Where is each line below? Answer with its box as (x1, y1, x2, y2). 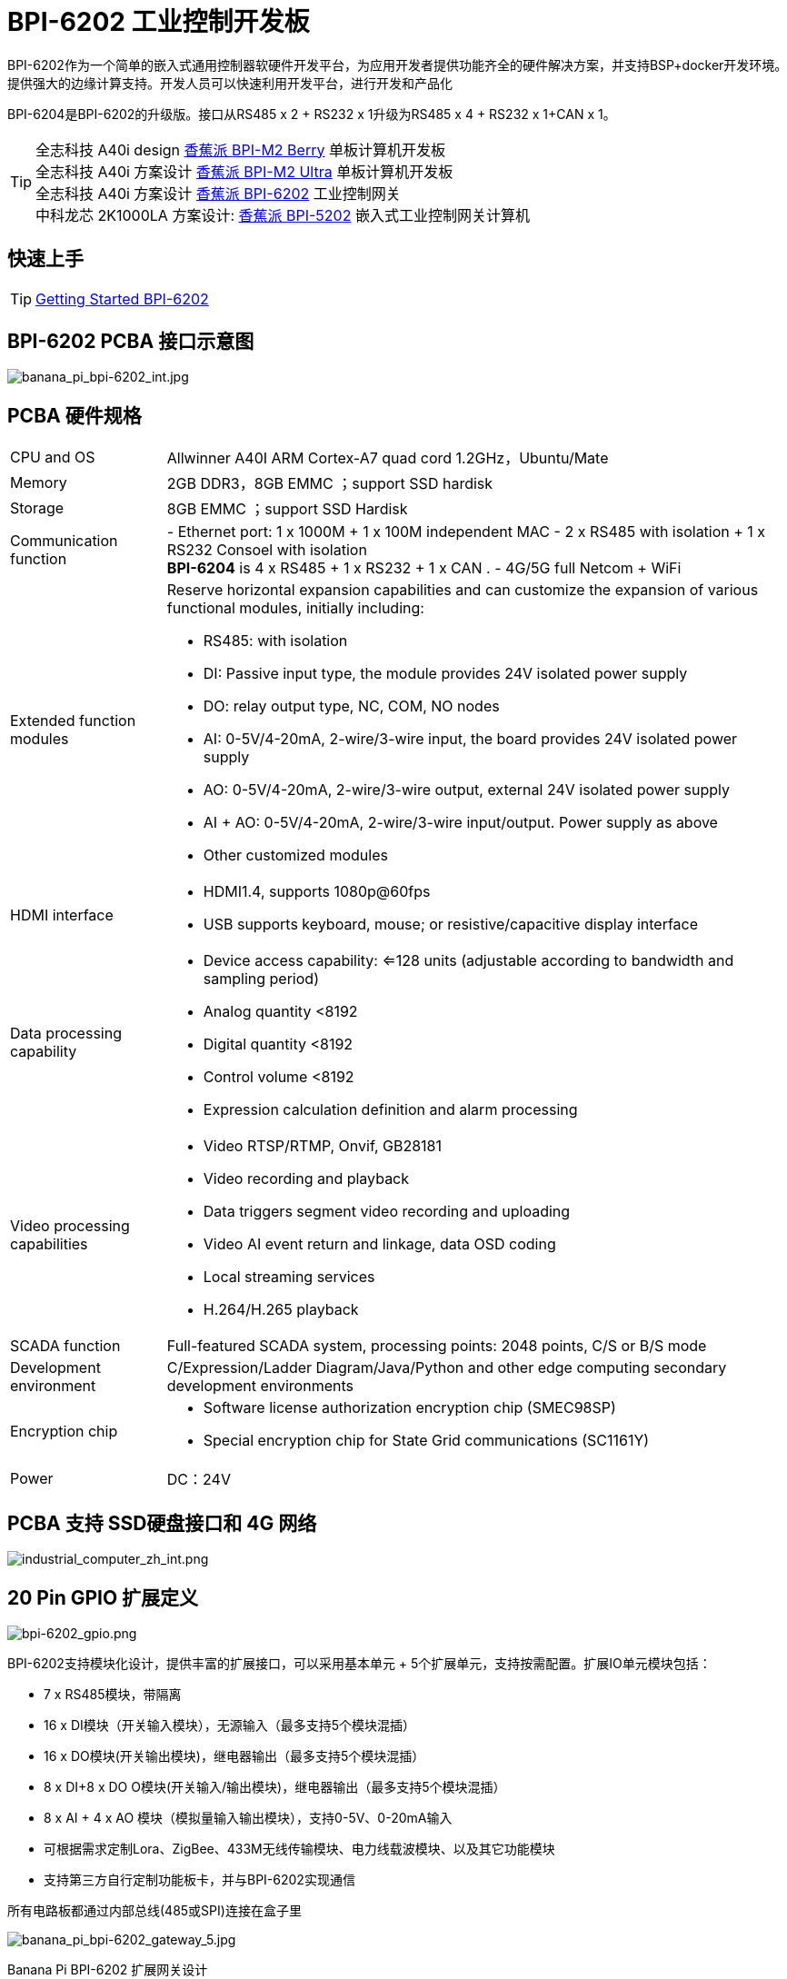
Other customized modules (203, 846, 388, 865)
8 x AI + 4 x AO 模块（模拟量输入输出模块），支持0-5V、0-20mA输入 (44, 1809, 453, 1825)
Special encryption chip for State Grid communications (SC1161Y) (203, 1431, 650, 1450)
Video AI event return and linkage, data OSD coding (203, 1235, 556, 1254)
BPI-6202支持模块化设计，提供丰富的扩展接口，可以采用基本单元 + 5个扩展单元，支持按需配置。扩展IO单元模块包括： (7, 1655, 712, 1671)
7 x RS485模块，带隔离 (44, 1686, 182, 1702)
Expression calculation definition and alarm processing (203, 1100, 578, 1119)
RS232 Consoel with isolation (166, 541, 367, 560)
